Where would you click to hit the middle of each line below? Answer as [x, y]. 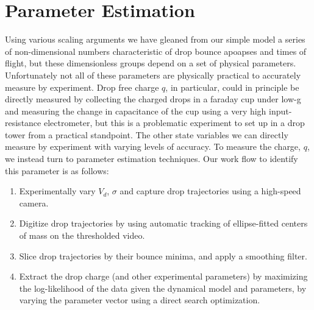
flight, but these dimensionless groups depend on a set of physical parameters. [151, 63]
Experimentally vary [57, 191]
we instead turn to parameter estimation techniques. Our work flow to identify [152, 159]
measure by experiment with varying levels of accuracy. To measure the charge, [153, 146]
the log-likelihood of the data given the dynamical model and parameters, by [163, 288]
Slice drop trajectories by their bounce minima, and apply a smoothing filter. [163, 255]
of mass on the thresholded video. [82, 235]
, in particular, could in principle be [232, 87]
